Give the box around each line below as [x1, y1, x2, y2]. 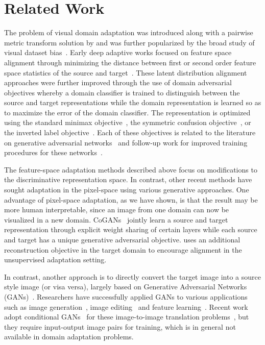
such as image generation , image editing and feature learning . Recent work [4, 301, 248, 312]
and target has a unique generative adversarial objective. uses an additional [4, 234, 240, 244]
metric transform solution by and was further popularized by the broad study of [4, 37, 255, 47]
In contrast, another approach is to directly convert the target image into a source [4, 271, 261, 282]
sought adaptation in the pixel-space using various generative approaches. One [4, 184, 249, 195]
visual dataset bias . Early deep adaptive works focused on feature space [4, 47, 232, 58]
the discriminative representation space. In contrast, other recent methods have [4, 174, 252, 185]
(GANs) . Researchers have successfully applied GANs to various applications [4, 291, 248, 302]
